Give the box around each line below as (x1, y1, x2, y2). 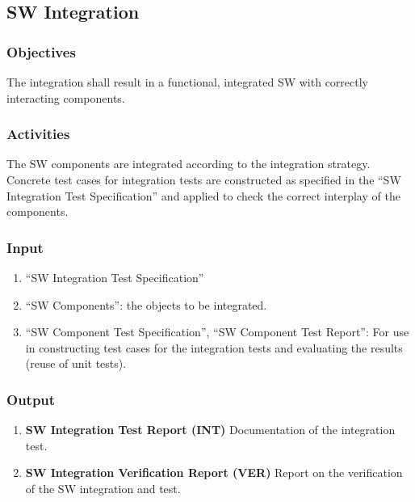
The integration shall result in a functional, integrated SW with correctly (6, 74, 368, 90)
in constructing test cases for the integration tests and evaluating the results (25, 339, 403, 356)
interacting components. (6, 89, 125, 106)
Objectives (6, 41, 76, 61)
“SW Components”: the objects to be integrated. (25, 296, 267, 313)
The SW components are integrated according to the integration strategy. (6, 155, 371, 172)
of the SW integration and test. (25, 479, 181, 496)
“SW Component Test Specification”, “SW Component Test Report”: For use (25, 323, 409, 340)
